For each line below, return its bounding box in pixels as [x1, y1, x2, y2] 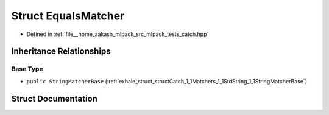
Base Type [11, 64, 43, 73]
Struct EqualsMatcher [11, 9, 125, 23]
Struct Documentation [11, 93, 97, 103]
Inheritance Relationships [11, 46, 111, 57]
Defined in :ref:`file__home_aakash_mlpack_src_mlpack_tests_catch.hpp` [26, 30, 209, 38]
